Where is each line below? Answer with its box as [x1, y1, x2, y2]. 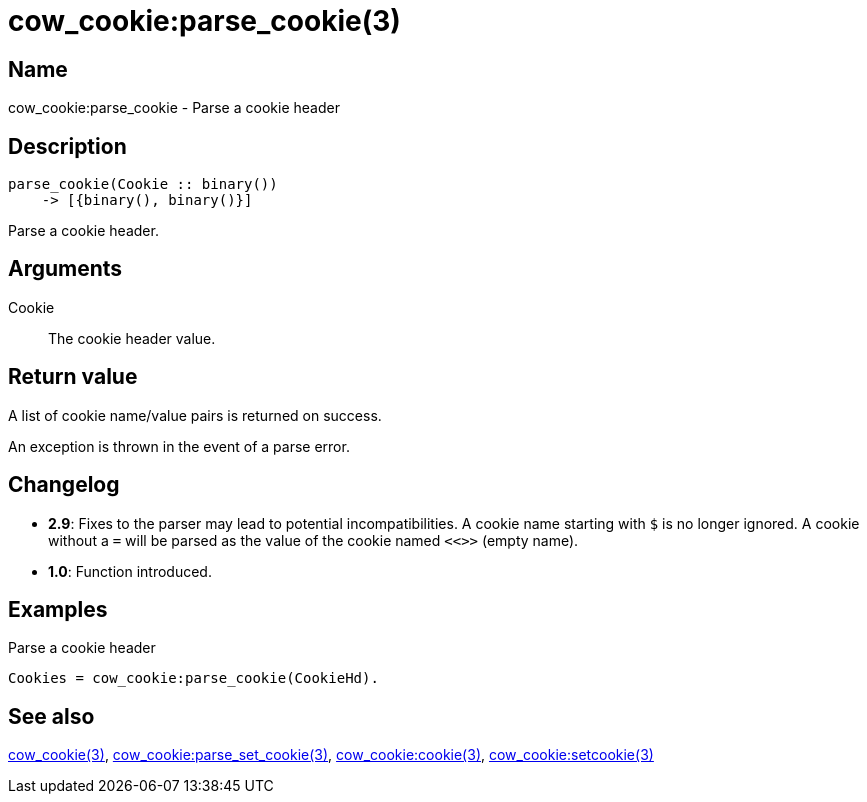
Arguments [8, 256, 123, 282]
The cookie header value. [48, 329, 216, 347]
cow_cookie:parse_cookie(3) [8, 4, 401, 38]
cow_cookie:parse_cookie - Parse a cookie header [8, 99, 340, 117]
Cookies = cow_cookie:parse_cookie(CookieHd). [8, 670, 379, 687]
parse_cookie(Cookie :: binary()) [8, 176, 278, 193]
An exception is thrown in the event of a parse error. [8, 437, 350, 455]
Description [8, 133, 127, 159]
